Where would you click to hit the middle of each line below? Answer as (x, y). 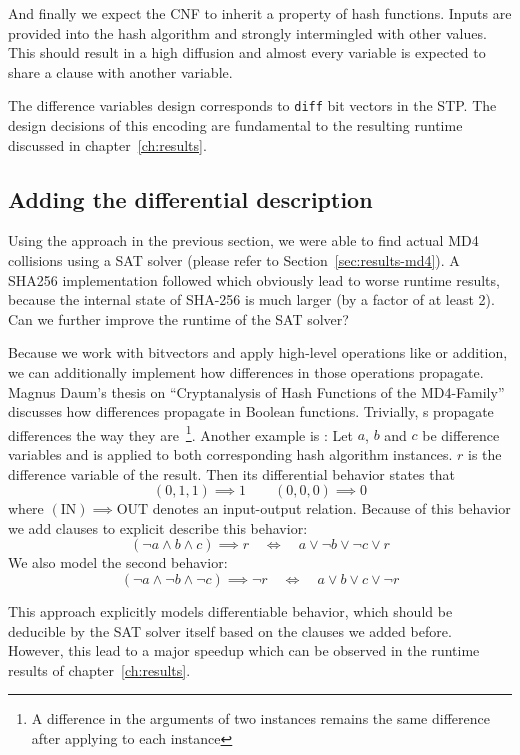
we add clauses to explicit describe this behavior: (158, 527)
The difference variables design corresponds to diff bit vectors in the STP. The (252, 105)
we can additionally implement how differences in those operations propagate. (246, 371)
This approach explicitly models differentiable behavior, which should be (230, 610)
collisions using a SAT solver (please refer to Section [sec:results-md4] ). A (234, 260)
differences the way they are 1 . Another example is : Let (180, 433)
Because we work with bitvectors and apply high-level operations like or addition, (258, 352)
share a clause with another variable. (120, 71)
